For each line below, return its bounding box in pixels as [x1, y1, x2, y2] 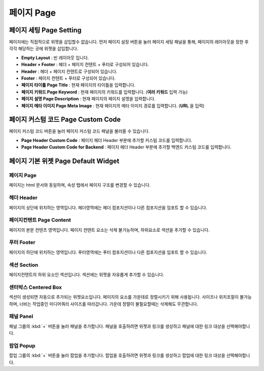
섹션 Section [9, 261, 39, 268]
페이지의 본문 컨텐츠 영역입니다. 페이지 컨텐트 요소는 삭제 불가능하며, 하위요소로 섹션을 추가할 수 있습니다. [9, 227, 210, 232]
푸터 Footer [9, 239, 36, 246]
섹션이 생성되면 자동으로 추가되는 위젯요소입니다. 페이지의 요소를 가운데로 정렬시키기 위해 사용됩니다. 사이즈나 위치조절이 [9, 294, 239, 300]
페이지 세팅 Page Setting [9, 26, 82, 34]
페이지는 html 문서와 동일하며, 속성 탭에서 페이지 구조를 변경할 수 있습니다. [9, 182, 151, 188]
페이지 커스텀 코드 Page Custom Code [9, 116, 121, 124]
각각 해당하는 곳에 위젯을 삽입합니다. [9, 46, 78, 51]
